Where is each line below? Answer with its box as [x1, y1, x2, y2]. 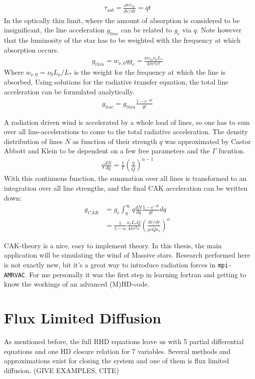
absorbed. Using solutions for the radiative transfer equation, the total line [4, 77, 229, 87]
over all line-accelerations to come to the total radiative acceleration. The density [4, 126, 248, 137]
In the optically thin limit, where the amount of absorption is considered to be [4, 15, 240, 25]
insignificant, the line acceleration [4, 25, 105, 35]
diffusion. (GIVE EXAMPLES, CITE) [4, 365, 119, 375]
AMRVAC [4, 271, 25, 279]
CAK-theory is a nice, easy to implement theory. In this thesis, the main [4, 240, 222, 250]
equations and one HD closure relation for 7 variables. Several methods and [4, 346, 230, 356]
